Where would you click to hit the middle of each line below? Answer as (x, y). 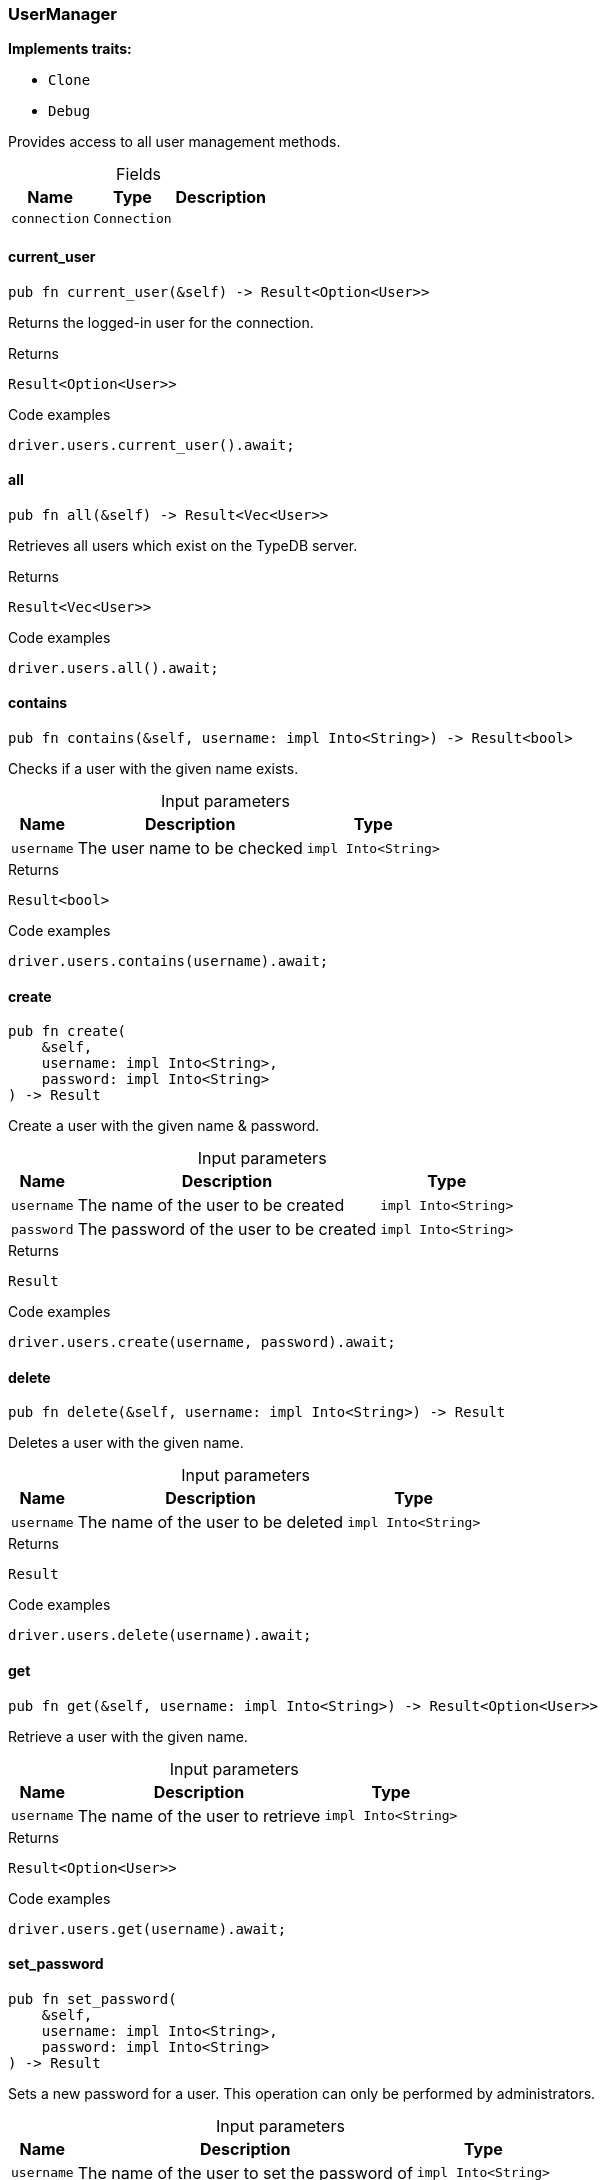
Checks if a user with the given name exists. (153, 769)
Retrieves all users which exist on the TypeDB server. (183, 545)
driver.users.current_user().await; (151, 444)
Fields (138, 174)
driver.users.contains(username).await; (168, 961)
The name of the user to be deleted (210, 1522)
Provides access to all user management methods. (174, 142)
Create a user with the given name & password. (164, 1126)
